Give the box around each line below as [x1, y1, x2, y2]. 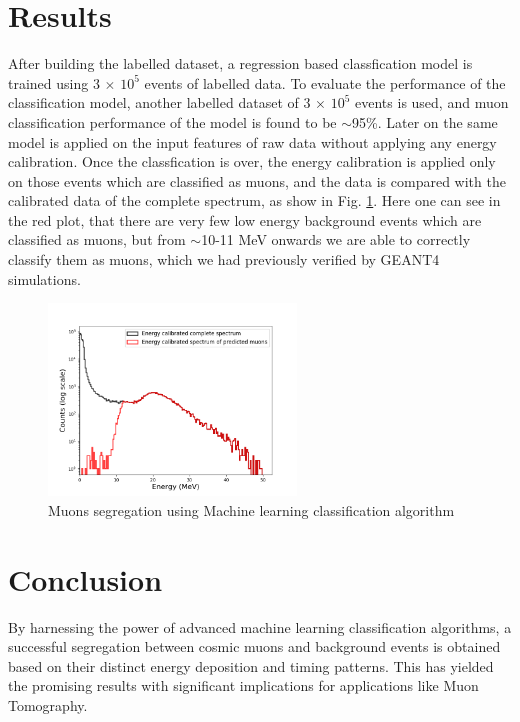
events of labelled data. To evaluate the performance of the [144, 72, 506, 93]
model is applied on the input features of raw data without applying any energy [8, 131, 497, 152]
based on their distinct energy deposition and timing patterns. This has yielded [8, 655, 494, 676]
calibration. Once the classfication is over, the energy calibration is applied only [8, 151, 496, 172]
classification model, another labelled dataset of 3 [8, 92, 311, 113]
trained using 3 [8, 72, 100, 93]
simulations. [8, 268, 81, 289]
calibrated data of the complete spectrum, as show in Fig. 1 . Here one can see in [8, 190, 501, 211]
